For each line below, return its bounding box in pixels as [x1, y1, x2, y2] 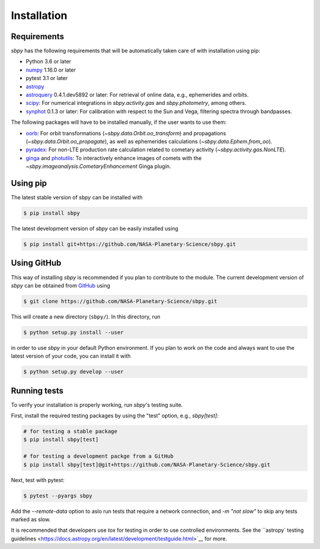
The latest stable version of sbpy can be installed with [11, 194, 143, 201]
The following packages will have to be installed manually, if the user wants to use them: [11, 119, 227, 126]
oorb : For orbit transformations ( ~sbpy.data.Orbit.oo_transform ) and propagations [25, 129, 226, 136]
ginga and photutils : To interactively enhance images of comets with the [25, 154, 202, 161]
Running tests [11, 385, 64, 395]
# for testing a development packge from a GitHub [23, 453, 174, 459]
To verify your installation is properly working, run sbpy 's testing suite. [11, 401, 183, 408]
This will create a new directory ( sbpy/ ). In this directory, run [11, 313, 161, 320]
